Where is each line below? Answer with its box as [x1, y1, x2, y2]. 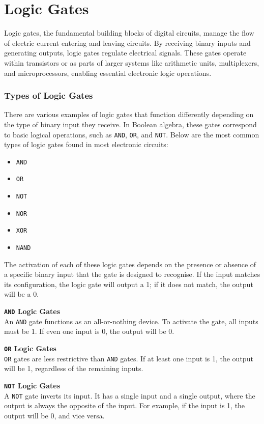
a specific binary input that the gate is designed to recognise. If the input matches [4, 269, 260, 279]
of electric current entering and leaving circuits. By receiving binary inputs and [4, 37, 251, 48]
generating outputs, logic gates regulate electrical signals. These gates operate [4, 47, 247, 58]
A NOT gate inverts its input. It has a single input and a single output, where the [4, 390, 255, 401]
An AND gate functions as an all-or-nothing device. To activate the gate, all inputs [4, 316, 258, 326]
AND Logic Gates [4, 306, 61, 317]
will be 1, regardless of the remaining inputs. [4, 363, 143, 374]
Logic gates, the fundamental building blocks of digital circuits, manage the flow [4, 27, 254, 38]
